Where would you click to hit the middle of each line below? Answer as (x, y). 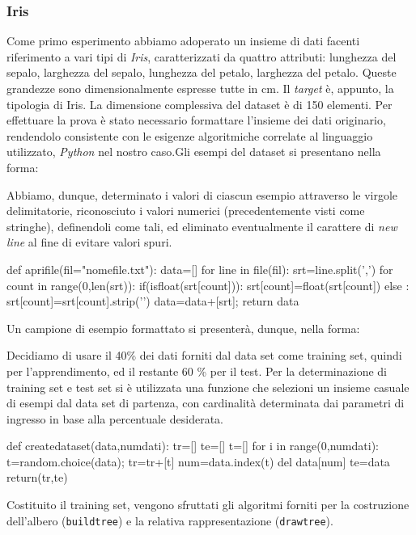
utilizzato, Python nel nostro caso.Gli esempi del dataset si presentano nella (194, 152)
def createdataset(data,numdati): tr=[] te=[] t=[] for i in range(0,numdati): (193, 446)
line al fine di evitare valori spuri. (89, 242)
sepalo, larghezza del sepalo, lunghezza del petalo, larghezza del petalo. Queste (202, 72)
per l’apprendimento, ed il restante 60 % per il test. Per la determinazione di (197, 371)
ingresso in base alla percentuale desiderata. (115, 418)
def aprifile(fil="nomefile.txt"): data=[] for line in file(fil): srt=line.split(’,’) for (200, 269)
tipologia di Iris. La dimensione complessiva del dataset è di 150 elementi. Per (200, 104)
